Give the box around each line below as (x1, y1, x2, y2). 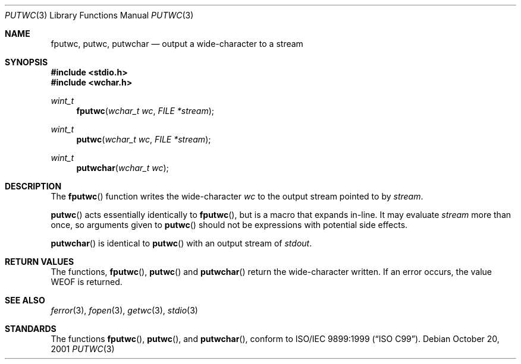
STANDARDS (5, 324, 57, 334)
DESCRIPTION (5, 181, 62, 191)
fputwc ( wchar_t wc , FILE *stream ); (76, 106, 215, 116)
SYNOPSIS (5, 57, 48, 67)
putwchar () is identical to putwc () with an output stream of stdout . (51, 238, 312, 248)
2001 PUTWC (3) (51, 344, 115, 354)
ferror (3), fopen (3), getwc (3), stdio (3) (51, 305, 198, 315)
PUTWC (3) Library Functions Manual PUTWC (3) (5, 10, 194, 20)
